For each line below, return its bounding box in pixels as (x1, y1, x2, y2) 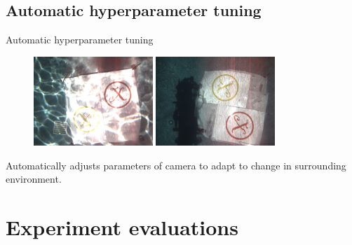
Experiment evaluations (6, 212, 238, 241)
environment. (6, 171, 62, 186)
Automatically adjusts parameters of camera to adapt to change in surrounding (6, 157, 346, 172)
